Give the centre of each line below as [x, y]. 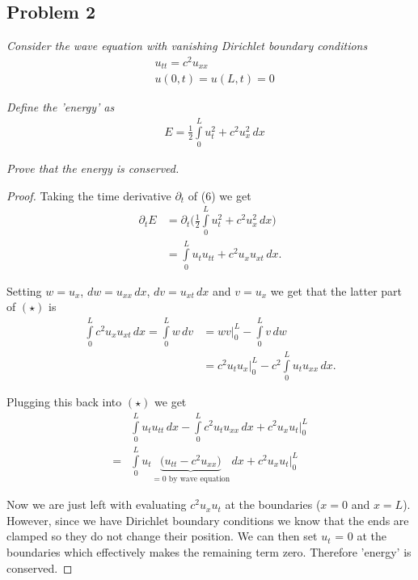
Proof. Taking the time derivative [89, 195]
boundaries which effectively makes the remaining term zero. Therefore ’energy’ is [209, 551]
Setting [24, 290]
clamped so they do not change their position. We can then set [162, 536]
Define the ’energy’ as [61, 107]
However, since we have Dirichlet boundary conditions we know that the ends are [208, 520]
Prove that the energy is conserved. [93, 168]
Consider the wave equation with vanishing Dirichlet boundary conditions [187, 46]
